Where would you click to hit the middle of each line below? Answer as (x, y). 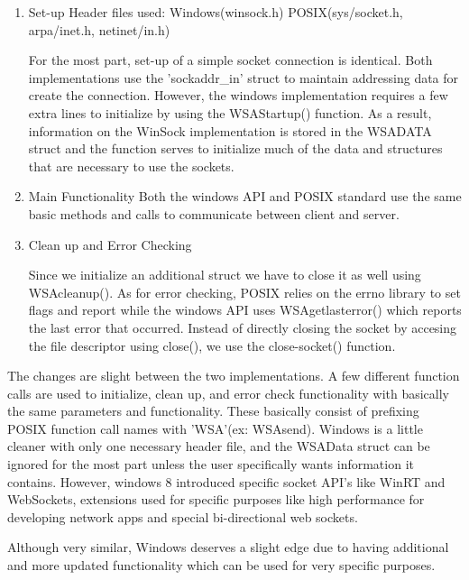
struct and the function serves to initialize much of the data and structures (235, 148)
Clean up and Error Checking (110, 244)
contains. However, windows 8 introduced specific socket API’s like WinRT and (226, 481)
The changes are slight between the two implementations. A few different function (234, 376)
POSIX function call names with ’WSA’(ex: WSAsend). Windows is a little (215, 428)
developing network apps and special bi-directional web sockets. (183, 516)
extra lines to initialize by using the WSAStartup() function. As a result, (230, 112)
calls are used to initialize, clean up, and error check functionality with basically (229, 393)
